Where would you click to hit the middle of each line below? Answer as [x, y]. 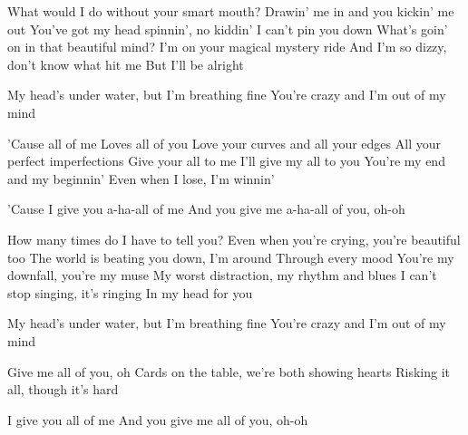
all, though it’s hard [63, 389]
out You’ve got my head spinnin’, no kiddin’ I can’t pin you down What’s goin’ [228, 29]
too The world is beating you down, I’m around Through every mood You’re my [231, 257]
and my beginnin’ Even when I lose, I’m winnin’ [141, 178]
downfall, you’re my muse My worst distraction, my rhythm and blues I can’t [222, 275]
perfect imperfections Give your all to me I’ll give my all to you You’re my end [226, 161]
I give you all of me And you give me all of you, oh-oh [158, 419]
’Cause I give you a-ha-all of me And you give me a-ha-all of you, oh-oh [206, 209]
